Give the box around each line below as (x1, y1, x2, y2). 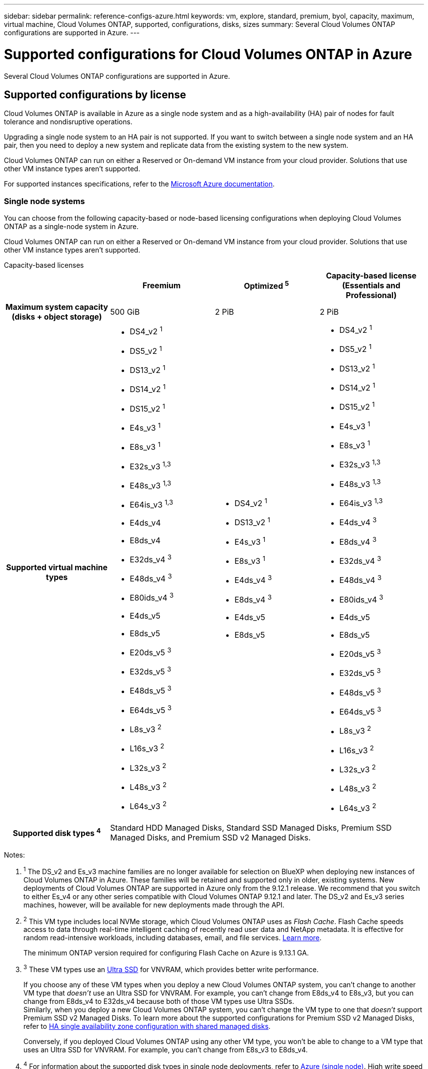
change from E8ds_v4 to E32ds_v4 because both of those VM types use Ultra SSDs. (23, 997, 295, 1005)
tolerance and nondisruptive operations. (4, 117, 132, 126)
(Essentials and (342, 280, 401, 291)
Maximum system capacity (5, 302, 108, 312)
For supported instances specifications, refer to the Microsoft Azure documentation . (4, 180, 275, 188)
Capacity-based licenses (4, 261, 84, 270)
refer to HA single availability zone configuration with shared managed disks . (23, 1022, 271, 1030)
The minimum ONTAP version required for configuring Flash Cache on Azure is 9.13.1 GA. (23, 949, 309, 957)
